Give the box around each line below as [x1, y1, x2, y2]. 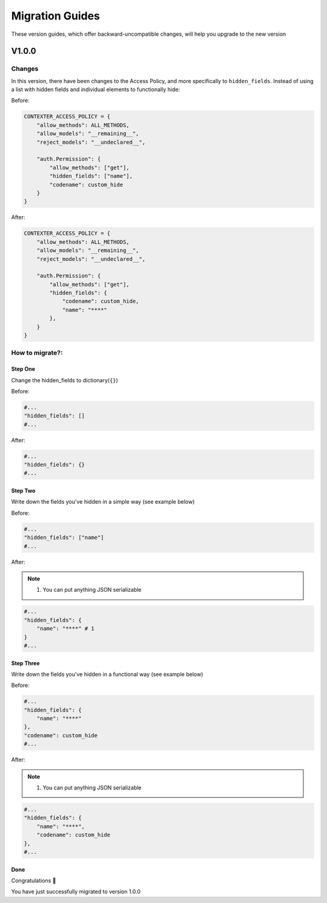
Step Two [11, 487, 36, 495]
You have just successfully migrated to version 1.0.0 [11, 888, 140, 895]
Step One [11, 365, 36, 373]
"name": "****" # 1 [36, 625, 95, 632]
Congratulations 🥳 [11, 877, 56, 884]
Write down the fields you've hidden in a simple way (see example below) [11, 498, 195, 506]
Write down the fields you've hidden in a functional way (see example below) [11, 671, 203, 678]
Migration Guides [11, 9, 100, 22]
